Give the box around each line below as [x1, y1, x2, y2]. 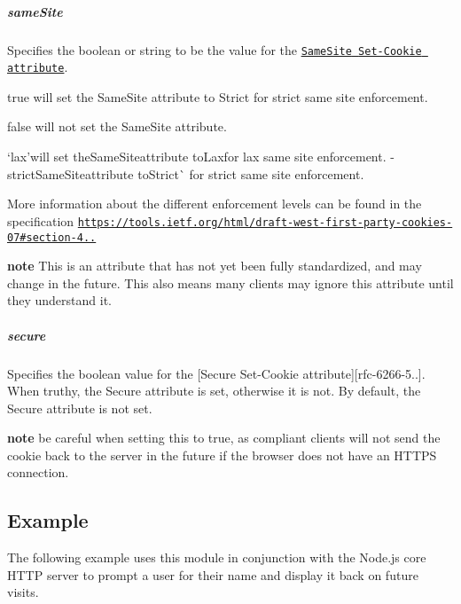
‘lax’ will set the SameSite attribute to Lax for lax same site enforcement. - [7, 147, 395, 166]
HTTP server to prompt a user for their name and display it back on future [7, 565, 418, 584]
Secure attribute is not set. [7, 398, 152, 417]
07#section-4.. [7, 231, 97, 244]
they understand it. [7, 291, 112, 310]
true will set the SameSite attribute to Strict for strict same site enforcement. [7, 87, 428, 106]
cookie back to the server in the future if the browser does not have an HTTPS [7, 445, 437, 464]
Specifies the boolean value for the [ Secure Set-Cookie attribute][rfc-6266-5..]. [7, 364, 426, 382]
